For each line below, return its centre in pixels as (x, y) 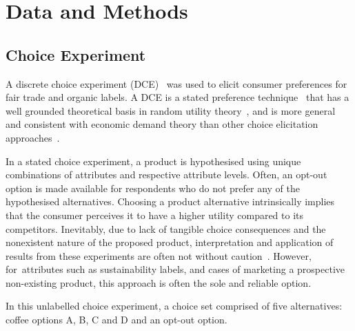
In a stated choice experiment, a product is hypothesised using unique (153, 161)
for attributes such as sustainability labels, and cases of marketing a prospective (175, 269)
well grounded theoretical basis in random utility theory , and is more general (171, 110)
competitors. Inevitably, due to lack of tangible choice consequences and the (166, 228)
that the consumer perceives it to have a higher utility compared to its (155, 215)
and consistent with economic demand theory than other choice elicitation (162, 124)
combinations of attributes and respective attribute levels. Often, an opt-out (166, 174)
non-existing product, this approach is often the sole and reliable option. (159, 282)
